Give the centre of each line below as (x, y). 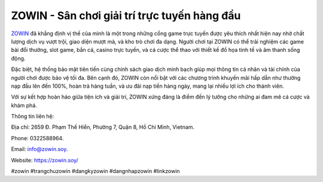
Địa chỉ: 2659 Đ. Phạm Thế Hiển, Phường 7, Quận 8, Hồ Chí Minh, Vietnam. (103, 127)
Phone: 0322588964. (37, 138)
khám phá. (24, 105)
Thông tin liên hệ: (33, 116)
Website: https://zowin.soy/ (45, 160)
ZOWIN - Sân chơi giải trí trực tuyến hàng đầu (126, 16)
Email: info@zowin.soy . (39, 149)
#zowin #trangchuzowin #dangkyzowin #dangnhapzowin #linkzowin (95, 171)
